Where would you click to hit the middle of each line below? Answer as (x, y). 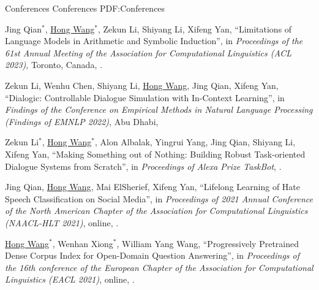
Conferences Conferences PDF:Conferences (85, 8)
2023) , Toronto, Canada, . (54, 65)
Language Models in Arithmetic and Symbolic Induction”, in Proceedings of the (154, 41)
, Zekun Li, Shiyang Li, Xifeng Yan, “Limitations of (195, 29)
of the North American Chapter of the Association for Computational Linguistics (156, 211)
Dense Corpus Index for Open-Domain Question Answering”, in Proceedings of (152, 255)
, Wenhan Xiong (83, 243)
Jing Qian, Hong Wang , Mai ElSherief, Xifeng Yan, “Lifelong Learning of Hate (152, 187)
